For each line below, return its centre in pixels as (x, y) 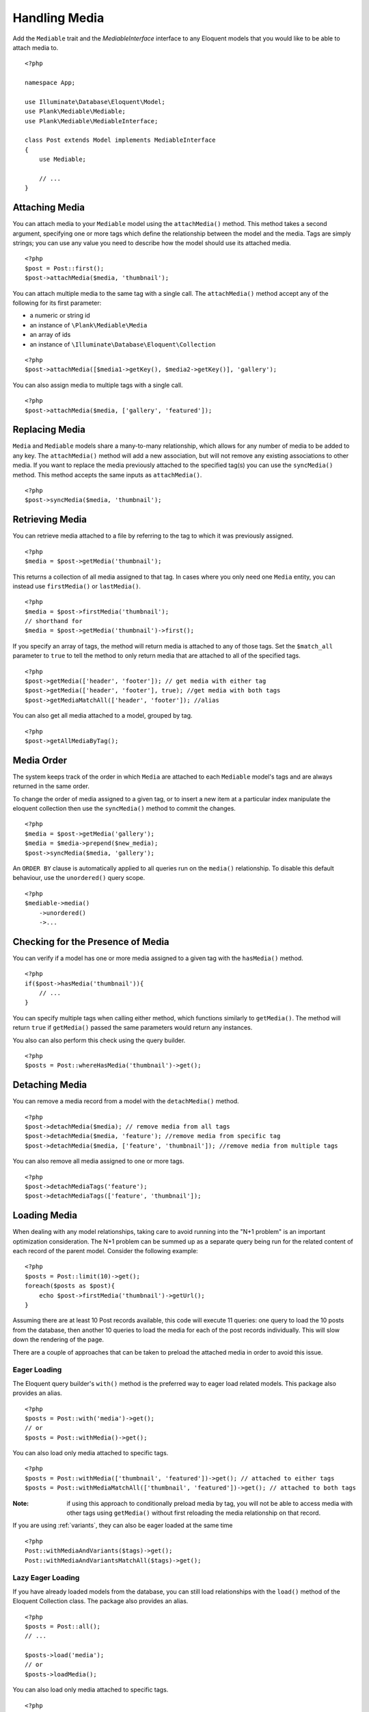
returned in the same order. (51, 786)
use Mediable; (63, 160)
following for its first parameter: (57, 303)
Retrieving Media (50, 519)
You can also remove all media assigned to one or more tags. (98, 1161)
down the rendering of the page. (58, 1339)
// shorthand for (54, 621)
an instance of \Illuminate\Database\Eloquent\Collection (123, 344)
